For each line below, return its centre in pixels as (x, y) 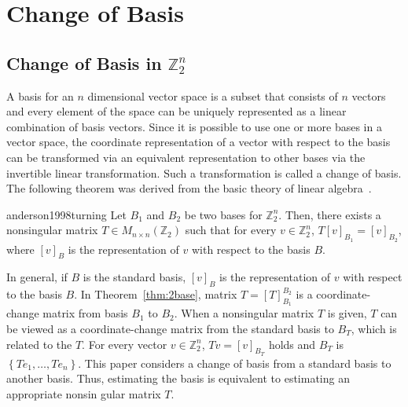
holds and (292, 344)
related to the (39, 344)
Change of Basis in (84, 62)
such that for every (231, 230)
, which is (374, 328)
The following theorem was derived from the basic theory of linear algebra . (189, 188)
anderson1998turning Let (66, 214)
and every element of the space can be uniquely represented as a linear (176, 111)
